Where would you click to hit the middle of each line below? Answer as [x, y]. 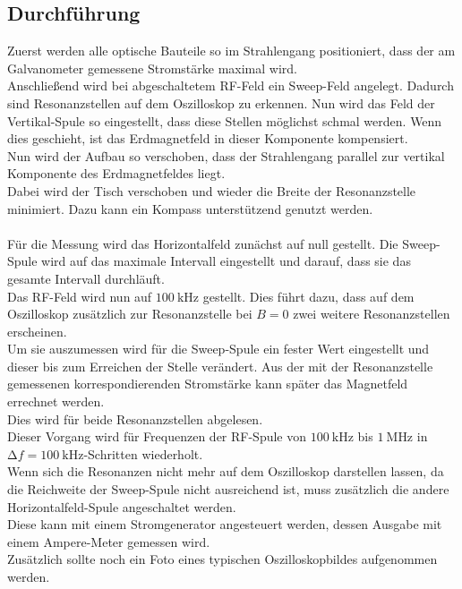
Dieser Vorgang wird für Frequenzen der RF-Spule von [157, 436]
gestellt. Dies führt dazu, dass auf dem [308, 296]
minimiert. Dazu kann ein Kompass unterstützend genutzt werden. [190, 208]
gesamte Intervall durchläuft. [86, 278]
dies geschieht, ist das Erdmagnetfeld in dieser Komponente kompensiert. [208, 138]
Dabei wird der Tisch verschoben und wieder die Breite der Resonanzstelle [212, 190]
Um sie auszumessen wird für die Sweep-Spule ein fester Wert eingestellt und [218, 349]
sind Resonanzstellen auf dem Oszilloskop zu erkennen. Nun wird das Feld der [221, 102]
